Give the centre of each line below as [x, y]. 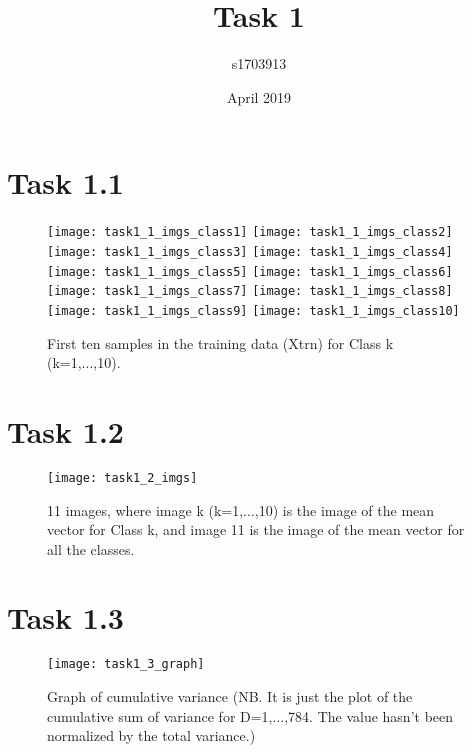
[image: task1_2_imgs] [122, 477]
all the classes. [91, 548]
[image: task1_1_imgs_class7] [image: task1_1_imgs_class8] [250, 291]
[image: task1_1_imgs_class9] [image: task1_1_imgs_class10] [253, 310]
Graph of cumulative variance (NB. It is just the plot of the [230, 696]
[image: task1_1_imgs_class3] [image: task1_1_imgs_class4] [250, 251]
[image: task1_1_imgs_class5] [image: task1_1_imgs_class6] [250, 271]
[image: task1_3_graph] [126, 664]
